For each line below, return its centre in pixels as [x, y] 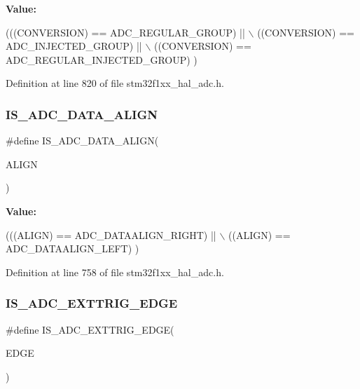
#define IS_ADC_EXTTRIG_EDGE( [90, 329]
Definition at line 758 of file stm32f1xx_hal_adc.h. [115, 272]
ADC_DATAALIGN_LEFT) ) [72, 248]
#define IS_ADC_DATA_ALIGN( [82, 141]
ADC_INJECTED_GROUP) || [74, 46]
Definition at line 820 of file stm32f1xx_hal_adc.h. [115, 83]
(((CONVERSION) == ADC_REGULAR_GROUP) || [125, 32]
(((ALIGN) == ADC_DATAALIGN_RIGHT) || [111, 234]
